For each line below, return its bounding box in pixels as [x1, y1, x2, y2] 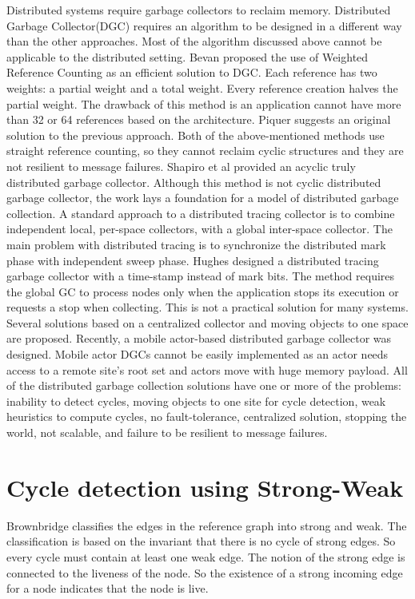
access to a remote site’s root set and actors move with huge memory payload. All [6, 361, 408, 378]
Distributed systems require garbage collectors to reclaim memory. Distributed [6, 2, 391, 18]
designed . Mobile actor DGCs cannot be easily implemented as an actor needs [6, 346, 389, 363]
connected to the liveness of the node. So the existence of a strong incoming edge [6, 564, 403, 581]
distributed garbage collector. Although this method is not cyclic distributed [6, 173, 381, 190]
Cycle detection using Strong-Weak [6, 470, 404, 503]
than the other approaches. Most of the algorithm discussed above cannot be [6, 33, 382, 50]
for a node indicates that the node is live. [6, 580, 209, 597]
